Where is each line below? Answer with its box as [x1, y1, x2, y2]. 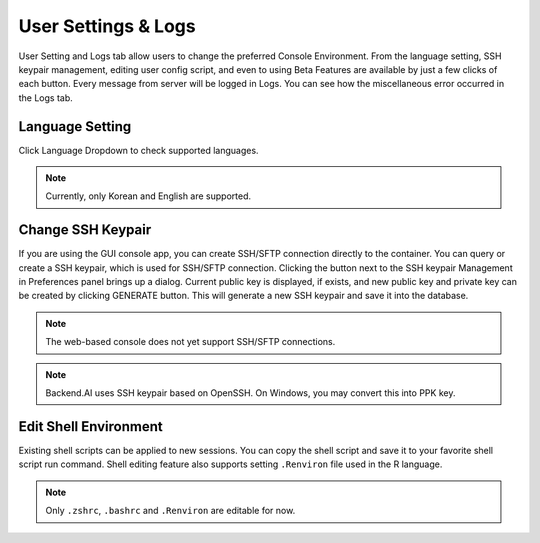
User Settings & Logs [18, 15, 196, 37]
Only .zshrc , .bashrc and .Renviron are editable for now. [45, 505, 296, 517]
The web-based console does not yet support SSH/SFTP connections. [45, 336, 336, 348]
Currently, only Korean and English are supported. [45, 190, 252, 202]
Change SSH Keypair [18, 221, 152, 239]
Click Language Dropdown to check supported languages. [18, 144, 259, 156]
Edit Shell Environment [18, 418, 164, 435]
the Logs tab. [18, 91, 74, 104]
